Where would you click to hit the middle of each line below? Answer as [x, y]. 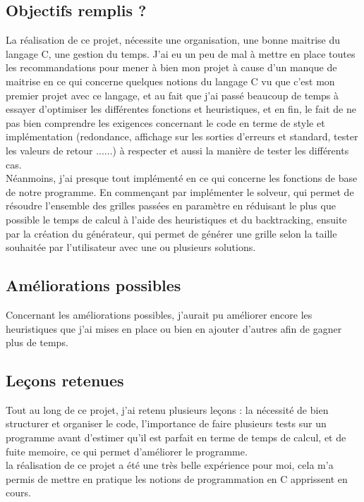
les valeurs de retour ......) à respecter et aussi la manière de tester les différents [177, 150]
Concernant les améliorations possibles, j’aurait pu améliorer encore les [159, 314]
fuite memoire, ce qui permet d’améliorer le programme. [127, 451]
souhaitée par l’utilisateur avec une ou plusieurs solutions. [131, 247]
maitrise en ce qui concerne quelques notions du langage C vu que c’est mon [170, 81]
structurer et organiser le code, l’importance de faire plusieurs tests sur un [166, 423]
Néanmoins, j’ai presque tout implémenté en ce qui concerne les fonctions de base [182, 178]
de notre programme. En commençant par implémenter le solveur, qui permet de [180, 191]
